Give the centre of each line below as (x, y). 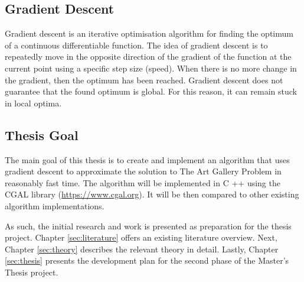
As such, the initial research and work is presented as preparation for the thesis (148, 226)
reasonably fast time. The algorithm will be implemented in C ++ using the (143, 182)
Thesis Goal (42, 134)
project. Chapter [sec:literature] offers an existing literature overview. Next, (141, 237)
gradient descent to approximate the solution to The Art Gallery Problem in (143, 171)
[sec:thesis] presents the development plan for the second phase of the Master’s (147, 260)
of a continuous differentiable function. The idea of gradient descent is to (136, 45)
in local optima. (33, 103)
